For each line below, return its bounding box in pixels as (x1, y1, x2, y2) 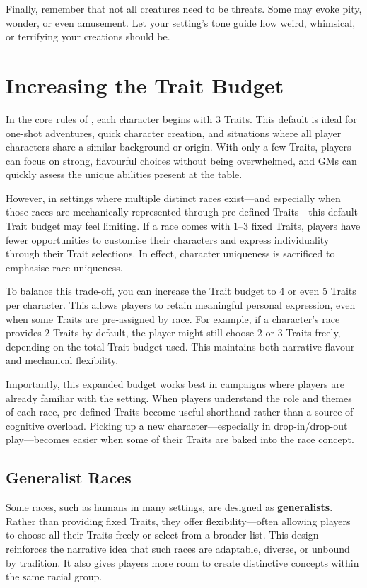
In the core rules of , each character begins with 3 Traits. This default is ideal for (6, 111, 357, 126)
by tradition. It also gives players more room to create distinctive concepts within (6, 555, 359, 570)
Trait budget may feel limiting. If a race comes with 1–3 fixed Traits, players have (6, 218, 361, 233)
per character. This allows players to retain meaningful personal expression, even (6, 298, 356, 312)
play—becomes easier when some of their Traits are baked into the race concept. (6, 432, 354, 447)
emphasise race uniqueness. (6, 259, 123, 274)
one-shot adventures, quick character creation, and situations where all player (6, 125, 342, 140)
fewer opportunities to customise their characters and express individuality (6, 232, 330, 247)
